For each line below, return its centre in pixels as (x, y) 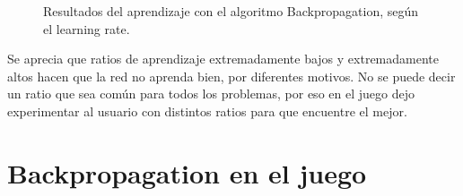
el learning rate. (87, 28)
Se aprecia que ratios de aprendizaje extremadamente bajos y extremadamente (223, 59)
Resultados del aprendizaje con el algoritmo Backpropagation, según (231, 11)
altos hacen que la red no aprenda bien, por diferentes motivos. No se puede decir (231, 76)
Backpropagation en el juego (187, 172)
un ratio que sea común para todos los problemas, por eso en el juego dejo (211, 94)
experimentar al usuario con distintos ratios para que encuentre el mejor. (207, 111)
